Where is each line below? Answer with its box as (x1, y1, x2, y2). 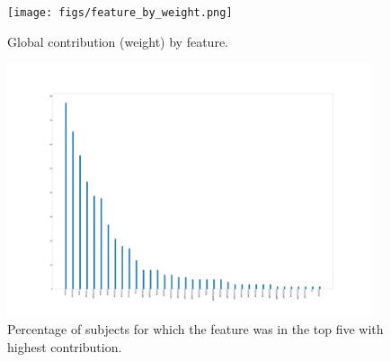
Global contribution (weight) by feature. (7, 32, 228, 50)
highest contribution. (7, 338, 122, 357)
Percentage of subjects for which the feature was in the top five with (7, 320, 384, 339)
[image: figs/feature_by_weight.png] (7, 6, 233, 19)
